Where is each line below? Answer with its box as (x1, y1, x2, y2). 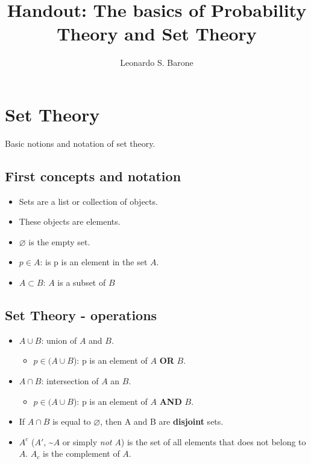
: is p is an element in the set (40, 256, 148, 268)
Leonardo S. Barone (120, 56, 193, 69)
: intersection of (41, 375, 99, 387)
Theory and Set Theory (57, 21, 257, 46)
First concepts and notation (5, 166, 181, 185)
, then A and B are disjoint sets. (100, 415, 224, 428)
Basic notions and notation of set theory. (5, 137, 155, 149)
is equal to (52, 415, 91, 428)
